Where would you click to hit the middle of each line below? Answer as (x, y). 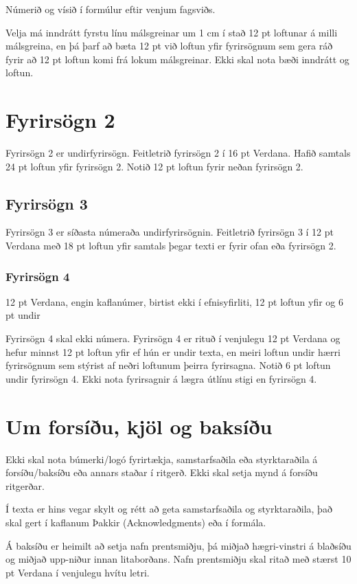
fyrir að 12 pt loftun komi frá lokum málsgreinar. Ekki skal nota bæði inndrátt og (177, 59)
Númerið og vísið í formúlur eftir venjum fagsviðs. (111, 9)
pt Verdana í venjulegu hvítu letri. (78, 572)
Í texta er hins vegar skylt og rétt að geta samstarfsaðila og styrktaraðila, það (169, 509)
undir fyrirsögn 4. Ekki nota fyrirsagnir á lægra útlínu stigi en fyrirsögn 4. (161, 378)
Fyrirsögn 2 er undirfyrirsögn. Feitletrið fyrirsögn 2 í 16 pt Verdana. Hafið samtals (178, 153)
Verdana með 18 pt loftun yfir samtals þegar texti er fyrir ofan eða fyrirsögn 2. (171, 246)
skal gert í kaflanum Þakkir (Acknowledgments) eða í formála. (136, 522)
